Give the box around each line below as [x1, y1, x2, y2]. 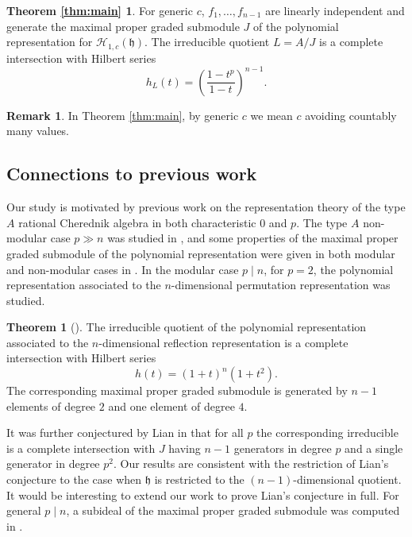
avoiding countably [305, 106, 397, 123]
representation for [6, 33, 93, 50]
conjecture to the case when [6, 471, 142, 488]
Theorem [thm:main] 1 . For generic [6, 2, 193, 18]
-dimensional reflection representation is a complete [98, 334, 348, 350]
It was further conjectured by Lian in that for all [6, 424, 244, 441]
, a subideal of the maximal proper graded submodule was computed [66, 502, 400, 519]
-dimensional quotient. [293, 471, 402, 488]
